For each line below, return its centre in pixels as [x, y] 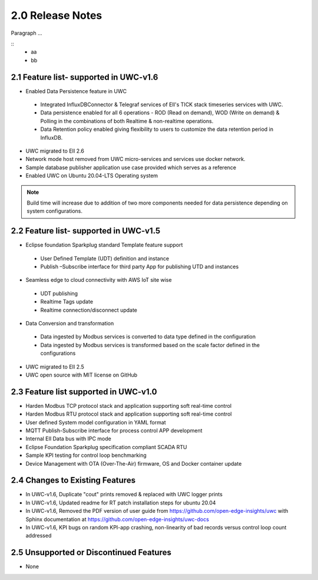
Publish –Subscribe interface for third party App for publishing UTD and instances [140, 266]
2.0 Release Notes [57, 15]
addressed [39, 536]
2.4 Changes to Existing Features [73, 480]
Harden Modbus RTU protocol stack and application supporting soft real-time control [129, 414]
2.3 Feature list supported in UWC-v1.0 [84, 392]
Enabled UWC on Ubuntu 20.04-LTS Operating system [92, 176]
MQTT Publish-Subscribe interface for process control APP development [114, 430]
